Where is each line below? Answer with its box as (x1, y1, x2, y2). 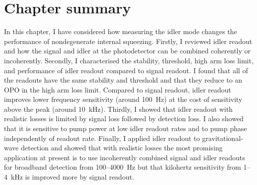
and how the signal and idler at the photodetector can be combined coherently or (4, 46, 251, 56)
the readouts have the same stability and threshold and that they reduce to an (4, 75, 243, 85)
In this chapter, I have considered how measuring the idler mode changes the (4, 26, 237, 37)
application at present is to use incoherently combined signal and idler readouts (4, 152, 245, 162)
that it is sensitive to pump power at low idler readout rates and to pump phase (4, 123, 247, 134)
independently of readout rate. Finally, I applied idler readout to (4, 133, 200, 143)
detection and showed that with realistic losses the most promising (21, 142, 223, 153)
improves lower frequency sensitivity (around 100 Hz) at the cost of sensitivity (4, 94, 243, 104)
